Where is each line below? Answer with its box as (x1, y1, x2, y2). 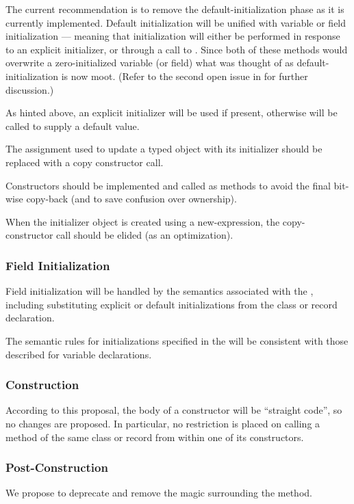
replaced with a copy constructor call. (5, 155, 164, 169)
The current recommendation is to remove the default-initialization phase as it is (5, 2, 344, 16)
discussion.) (5, 82, 54, 96)
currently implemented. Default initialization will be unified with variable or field (5, 15, 346, 29)
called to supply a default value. (5, 118, 140, 133)
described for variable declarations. (5, 347, 152, 361)
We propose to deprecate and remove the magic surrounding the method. (5, 486, 312, 500)
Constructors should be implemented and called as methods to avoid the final (5, 178, 331, 192)
